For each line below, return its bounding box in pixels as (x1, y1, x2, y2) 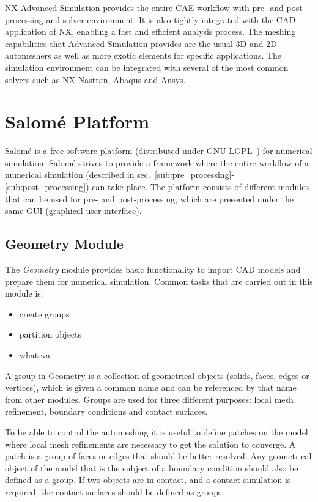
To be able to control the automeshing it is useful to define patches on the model (5, 425, 308, 438)
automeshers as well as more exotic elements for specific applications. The (5, 49, 282, 62)
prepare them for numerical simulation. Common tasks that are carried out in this (5, 275, 313, 287)
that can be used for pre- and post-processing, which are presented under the (5, 192, 294, 205)
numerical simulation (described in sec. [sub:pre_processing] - (5, 168, 235, 181)
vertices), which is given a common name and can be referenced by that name (5, 381, 297, 394)
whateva (19, 349, 50, 361)
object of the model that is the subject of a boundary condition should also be (5, 461, 298, 474)
